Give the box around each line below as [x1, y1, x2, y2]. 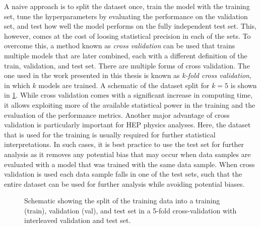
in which [4, 80, 30, 90]
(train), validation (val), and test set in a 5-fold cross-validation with [24, 205, 237, 215]
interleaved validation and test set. [24, 215, 131, 225]
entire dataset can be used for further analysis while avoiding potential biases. [4, 178, 245, 189]
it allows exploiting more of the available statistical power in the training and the [4, 99, 255, 110]
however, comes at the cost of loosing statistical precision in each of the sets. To [4, 30, 251, 41]
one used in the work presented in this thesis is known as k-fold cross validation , [4, 70, 251, 81]
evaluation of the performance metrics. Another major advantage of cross [4, 109, 230, 120]
